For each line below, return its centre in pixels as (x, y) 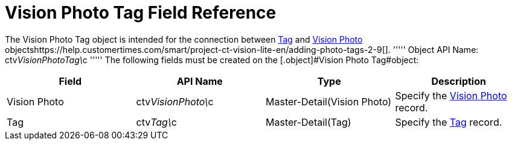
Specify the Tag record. (449, 122)
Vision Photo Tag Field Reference (141, 13)
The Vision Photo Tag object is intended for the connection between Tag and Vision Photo (184, 39)
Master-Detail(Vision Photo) (329, 101)
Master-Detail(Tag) (309, 122)
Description (459, 81)
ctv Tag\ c (156, 122)
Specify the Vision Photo (451, 95)
